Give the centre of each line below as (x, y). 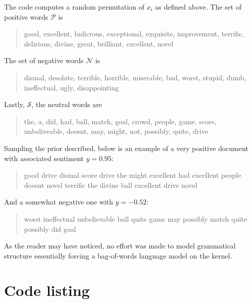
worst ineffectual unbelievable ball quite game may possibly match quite (136, 218)
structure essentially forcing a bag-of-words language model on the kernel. (118, 255)
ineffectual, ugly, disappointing (71, 87)
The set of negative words (44, 60)
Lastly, (14, 104)
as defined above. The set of (198, 7)
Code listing (47, 290)
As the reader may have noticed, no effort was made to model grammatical (120, 246)
